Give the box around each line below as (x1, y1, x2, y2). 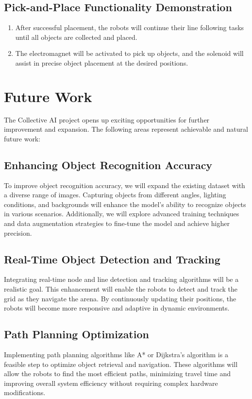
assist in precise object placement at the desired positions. (15, 57, 188, 68)
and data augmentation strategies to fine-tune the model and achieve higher (4, 218, 230, 228)
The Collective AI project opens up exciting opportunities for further (4, 114, 210, 124)
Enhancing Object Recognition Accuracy (4, 157, 213, 172)
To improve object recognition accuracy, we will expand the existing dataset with (4, 180, 245, 190)
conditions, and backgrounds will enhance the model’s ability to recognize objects (4, 199, 246, 209)
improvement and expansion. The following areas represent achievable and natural (4, 124, 248, 134)
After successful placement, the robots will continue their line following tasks (15, 22, 244, 33)
